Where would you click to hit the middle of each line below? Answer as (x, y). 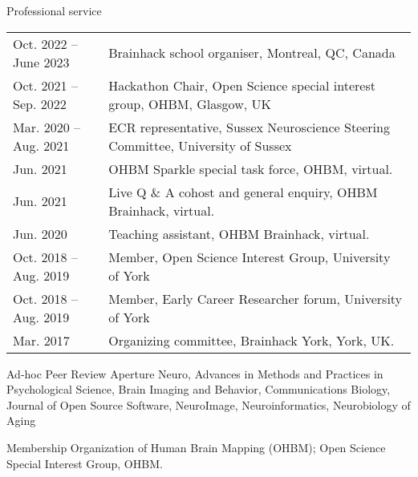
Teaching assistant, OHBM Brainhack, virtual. (239, 233)
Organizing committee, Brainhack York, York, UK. (252, 340)
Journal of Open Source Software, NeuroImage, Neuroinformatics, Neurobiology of (209, 404)
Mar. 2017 (41, 340)
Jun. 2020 (40, 233)
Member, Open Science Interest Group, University (250, 257)
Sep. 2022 (40, 103)
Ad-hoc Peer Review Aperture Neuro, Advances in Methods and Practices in (195, 373)
